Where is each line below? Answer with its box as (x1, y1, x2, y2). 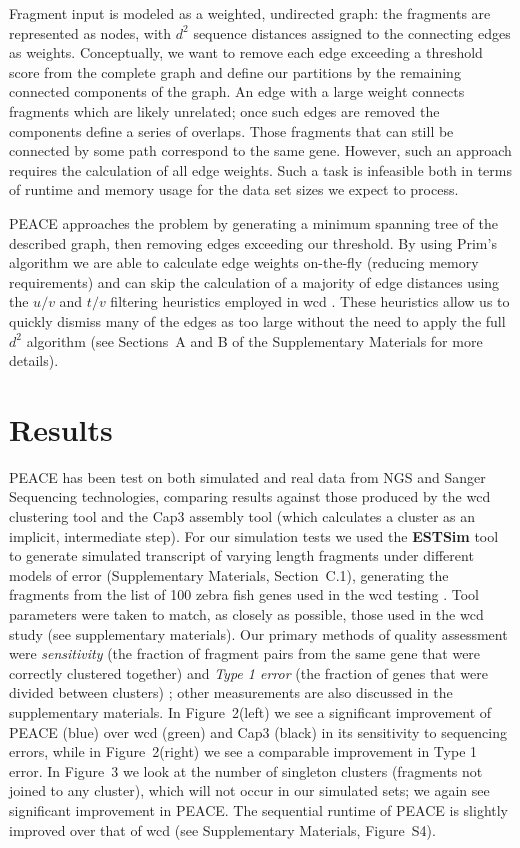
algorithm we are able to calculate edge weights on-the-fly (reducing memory (9, 252, 479, 273)
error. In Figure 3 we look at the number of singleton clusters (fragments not (9, 760, 483, 781)
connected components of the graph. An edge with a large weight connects (9, 81, 465, 102)
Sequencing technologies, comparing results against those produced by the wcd (9, 486, 491, 507)
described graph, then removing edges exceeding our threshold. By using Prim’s (9, 232, 497, 253)
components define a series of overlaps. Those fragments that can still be (9, 120, 454, 141)
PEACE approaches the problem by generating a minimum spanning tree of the (9, 212, 498, 233)
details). (9, 350, 59, 371)
